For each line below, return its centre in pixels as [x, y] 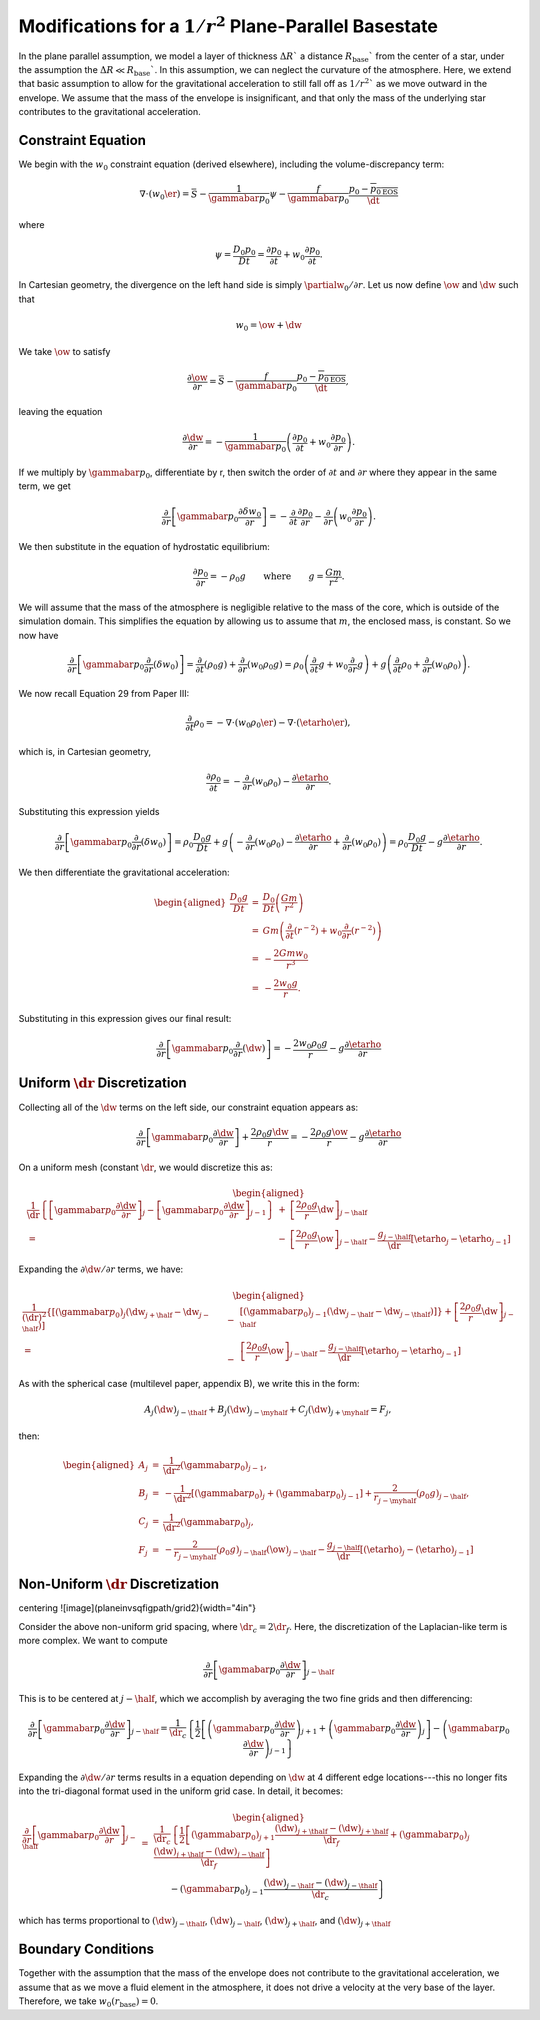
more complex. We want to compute [93, 1641]
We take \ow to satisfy [64, 351]
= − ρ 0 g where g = [266, 578]
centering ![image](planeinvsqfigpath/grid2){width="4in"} [137, 1608]
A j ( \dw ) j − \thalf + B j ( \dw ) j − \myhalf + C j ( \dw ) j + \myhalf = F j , [268, 1411]
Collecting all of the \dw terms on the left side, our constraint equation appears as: [188, 1107]
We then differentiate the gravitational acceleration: [124, 872]
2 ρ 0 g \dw [269, 1133]
